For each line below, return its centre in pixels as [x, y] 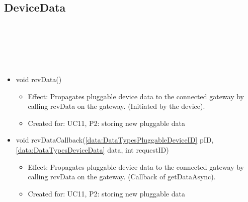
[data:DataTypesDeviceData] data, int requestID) [92, 149]
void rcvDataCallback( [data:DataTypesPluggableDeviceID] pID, [115, 140]
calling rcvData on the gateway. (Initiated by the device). [116, 106]
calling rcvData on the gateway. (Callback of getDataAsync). [122, 177]
